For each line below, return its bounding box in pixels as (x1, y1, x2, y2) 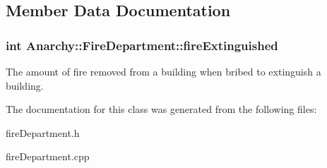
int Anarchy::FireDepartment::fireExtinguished (6, 36, 278, 54)
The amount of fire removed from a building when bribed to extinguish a (6, 64, 321, 78)
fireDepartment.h (6, 125, 80, 140)
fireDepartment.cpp (6, 149, 90, 164)
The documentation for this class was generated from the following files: (6, 102, 317, 116)
